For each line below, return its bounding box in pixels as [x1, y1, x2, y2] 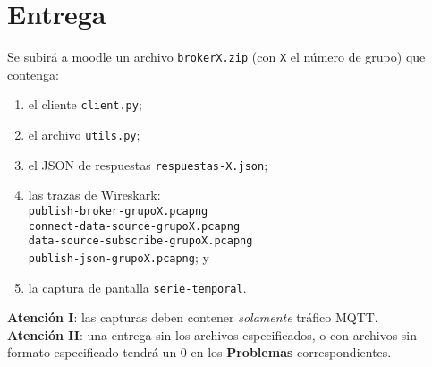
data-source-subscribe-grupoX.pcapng [28, 235, 253, 248]
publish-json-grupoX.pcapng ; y [28, 247, 209, 266]
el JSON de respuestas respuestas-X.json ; [28, 155, 268, 174]
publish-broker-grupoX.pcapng [28, 204, 208, 218]
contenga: [7, 64, 59, 83]
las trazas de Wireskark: [28, 185, 161, 204]
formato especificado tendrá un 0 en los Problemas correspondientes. [7, 343, 392, 362]
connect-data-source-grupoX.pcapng [28, 219, 241, 233]
